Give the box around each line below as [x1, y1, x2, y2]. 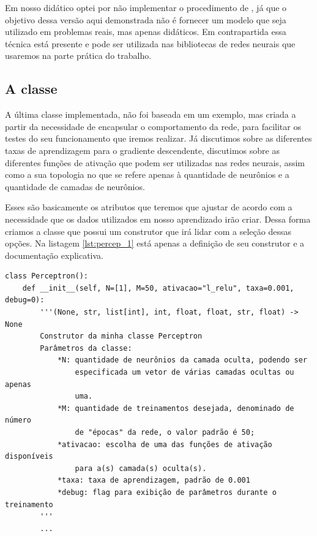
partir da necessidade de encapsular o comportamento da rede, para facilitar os [5, 120, 301, 132]
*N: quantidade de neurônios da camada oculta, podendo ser [57, 356, 307, 365]
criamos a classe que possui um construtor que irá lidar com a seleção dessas [5, 224, 291, 237]
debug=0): [5, 296, 45, 305]
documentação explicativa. [5, 248, 103, 261]
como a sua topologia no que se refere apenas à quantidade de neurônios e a [5, 168, 289, 181]
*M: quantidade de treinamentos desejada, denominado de [57, 404, 294, 413]
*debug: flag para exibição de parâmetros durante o [57, 488, 277, 497]
